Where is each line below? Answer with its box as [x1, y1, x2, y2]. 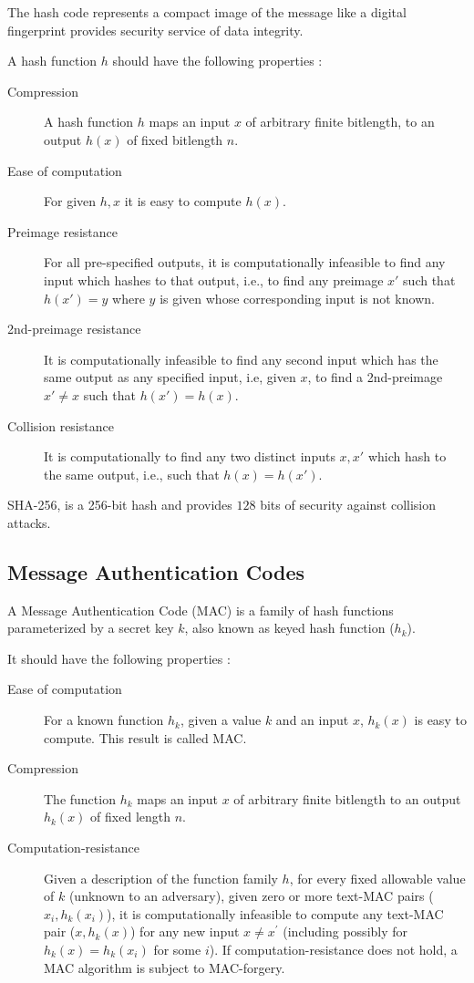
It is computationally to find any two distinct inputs [44, 447, 335, 466]
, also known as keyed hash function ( [184, 618, 395, 637]
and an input [275, 710, 349, 729]
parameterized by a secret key [7, 618, 174, 637]
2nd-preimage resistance [7, 319, 141, 338]
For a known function [44, 710, 164, 729]
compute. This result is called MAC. [44, 728, 247, 747]
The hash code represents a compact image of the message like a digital [7, 3, 407, 21]
